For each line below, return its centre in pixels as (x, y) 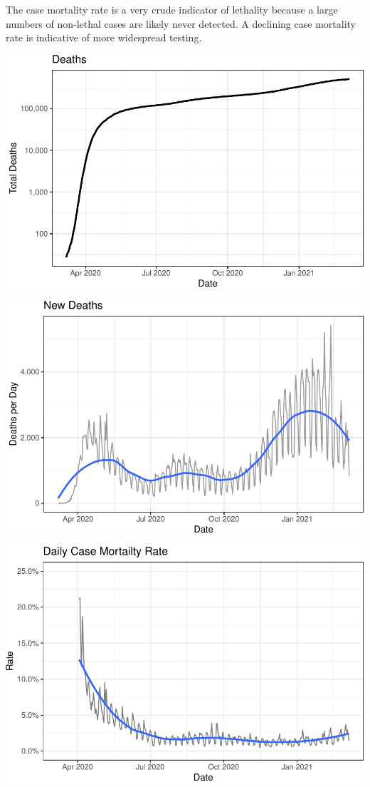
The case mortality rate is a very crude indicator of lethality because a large (172, 9)
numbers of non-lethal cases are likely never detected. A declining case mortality (181, 23)
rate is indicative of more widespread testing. (104, 37)
